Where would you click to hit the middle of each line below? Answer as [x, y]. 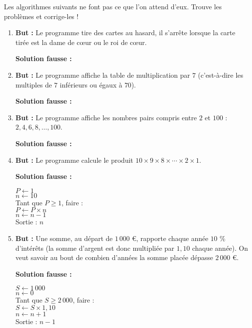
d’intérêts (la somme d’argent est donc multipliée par [95, 248]
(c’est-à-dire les [221, 75]
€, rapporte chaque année [170, 238]
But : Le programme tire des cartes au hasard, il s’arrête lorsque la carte [125, 33]
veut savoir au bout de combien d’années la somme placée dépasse [114, 257]
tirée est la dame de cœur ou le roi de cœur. [81, 42]
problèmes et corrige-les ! [41, 16]
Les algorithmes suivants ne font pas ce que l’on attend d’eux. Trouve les [113, 6]
